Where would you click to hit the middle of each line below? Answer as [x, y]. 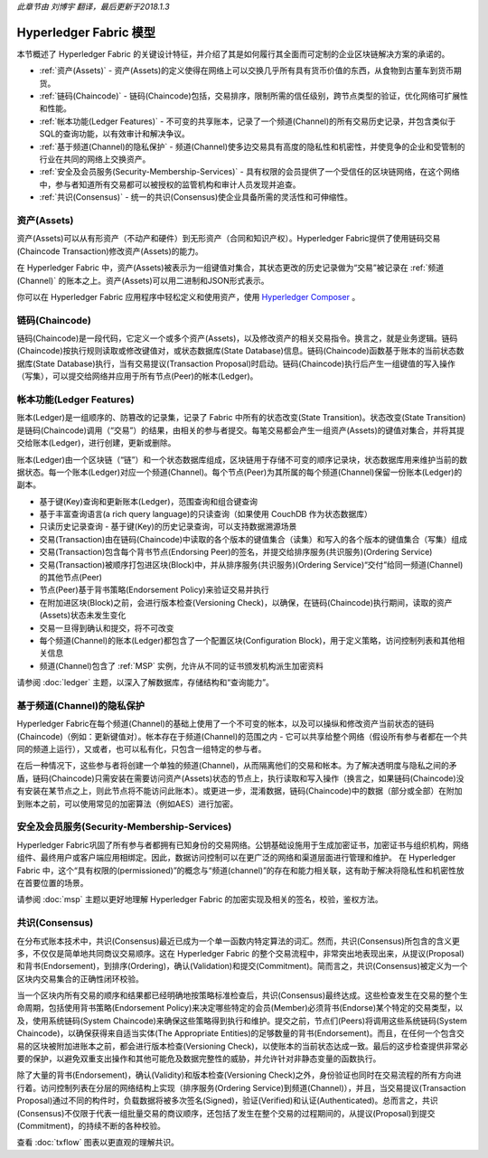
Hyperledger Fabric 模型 [86, 32]
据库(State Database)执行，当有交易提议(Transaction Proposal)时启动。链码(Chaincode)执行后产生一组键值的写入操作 [236, 363]
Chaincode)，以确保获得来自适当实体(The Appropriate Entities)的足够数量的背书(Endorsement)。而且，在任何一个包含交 [241, 1033]
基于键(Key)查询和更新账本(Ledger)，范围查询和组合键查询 [148, 501]
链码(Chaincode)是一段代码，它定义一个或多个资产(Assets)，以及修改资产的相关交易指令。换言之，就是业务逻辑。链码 [237, 338]
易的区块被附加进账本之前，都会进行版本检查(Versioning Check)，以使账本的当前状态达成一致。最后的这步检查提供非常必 [243, 1046]
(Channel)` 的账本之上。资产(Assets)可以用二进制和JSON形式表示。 [143, 280]
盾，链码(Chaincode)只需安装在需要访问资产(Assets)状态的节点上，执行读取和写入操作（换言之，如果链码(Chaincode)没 [240, 778]
